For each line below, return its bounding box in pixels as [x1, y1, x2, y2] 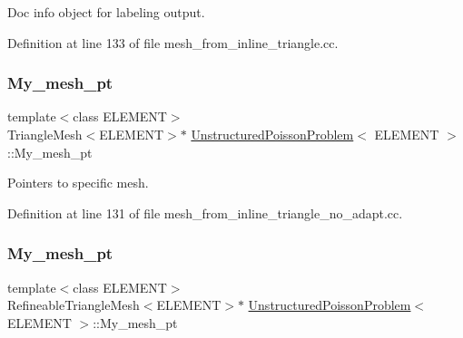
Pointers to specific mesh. [7, 173, 149, 192]
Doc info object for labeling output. [7, 3, 205, 21]
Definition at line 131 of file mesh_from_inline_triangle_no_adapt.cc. [7, 203, 403, 222]
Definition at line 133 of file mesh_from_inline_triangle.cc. [7, 33, 339, 52]
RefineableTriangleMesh [7, 295, 140, 314]
